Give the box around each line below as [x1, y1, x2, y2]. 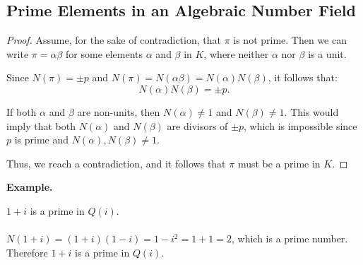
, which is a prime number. [231, 231, 348, 246]
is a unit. [308, 46, 347, 61]
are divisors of [167, 118, 228, 133]
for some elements [66, 46, 143, 61]
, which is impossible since [244, 118, 357, 133]
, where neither [203, 46, 269, 61]
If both [6, 104, 37, 119]
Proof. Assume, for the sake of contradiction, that [6, 33, 221, 47]
